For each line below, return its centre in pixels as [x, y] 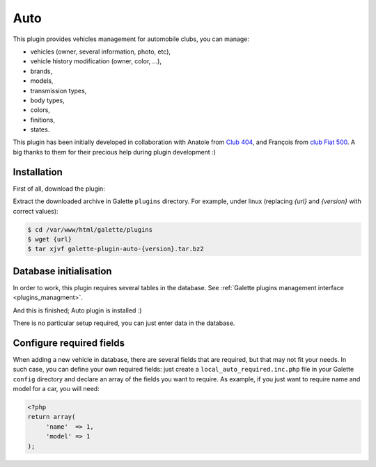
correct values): [36, 211]
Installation [38, 172]
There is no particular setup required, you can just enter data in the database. [124, 323]
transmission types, [58, 90]
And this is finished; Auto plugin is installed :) [77, 310]
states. [40, 129]
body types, [48, 100]
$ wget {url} [50, 239]
